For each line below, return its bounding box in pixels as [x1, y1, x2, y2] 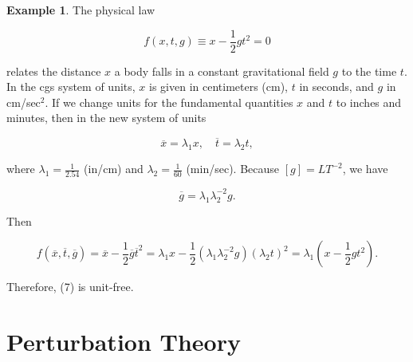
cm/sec [6, 93, 41, 110]
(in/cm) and [84, 160, 144, 177]
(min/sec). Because [186, 160, 279, 177]
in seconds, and [299, 78, 374, 95]
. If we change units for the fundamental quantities [45, 93, 293, 110]
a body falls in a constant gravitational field [114, 62, 329, 79]
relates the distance [6, 62, 101, 79]
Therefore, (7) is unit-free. [6, 278, 134, 295]
